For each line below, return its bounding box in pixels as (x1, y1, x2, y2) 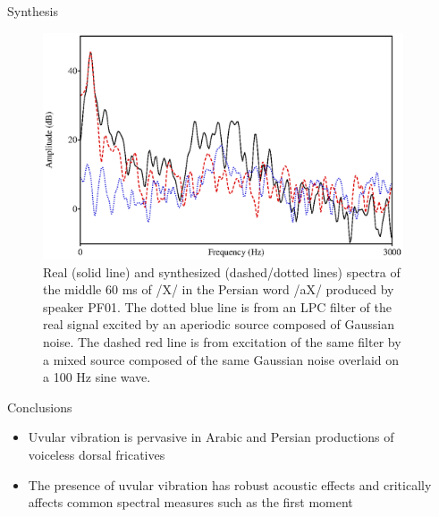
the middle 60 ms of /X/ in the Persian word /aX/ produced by (43, 280, 394, 299)
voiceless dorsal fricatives (28, 445, 165, 463)
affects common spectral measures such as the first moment (28, 493, 353, 512)
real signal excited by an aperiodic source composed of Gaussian (43, 315, 394, 334)
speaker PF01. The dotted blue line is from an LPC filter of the (43, 297, 392, 316)
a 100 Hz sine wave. (43, 368, 151, 386)
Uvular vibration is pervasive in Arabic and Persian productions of (28, 428, 394, 446)
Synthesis (7, 2, 58, 20)
